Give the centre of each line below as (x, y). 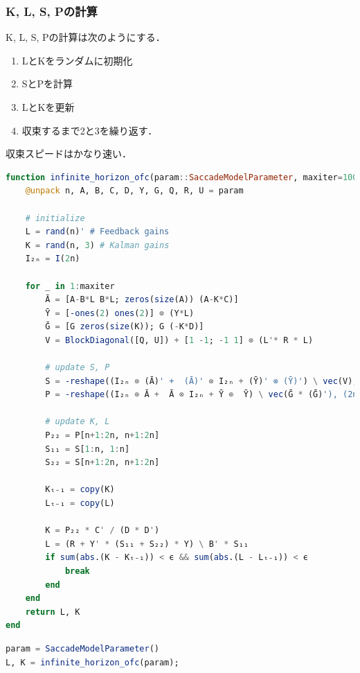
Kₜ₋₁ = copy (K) (80, 490)
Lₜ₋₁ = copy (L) (80, 504)
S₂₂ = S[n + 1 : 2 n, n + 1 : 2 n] (102, 463)
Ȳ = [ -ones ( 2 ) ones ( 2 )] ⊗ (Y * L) (120, 313)
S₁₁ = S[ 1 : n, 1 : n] (88, 449)
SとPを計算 (47, 84)
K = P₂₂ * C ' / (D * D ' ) (102, 531)
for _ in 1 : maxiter (70, 286)
